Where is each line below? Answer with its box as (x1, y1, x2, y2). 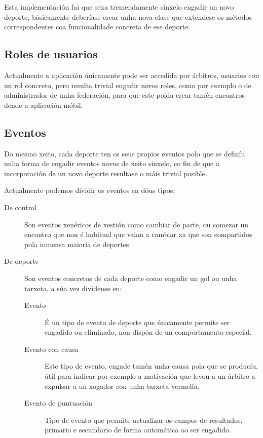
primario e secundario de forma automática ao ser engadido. (45, 424, 231, 435)
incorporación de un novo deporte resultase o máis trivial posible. (4, 168, 207, 178)
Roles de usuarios (4, 46, 98, 62)
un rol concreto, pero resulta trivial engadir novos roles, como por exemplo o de (4, 79, 251, 90)
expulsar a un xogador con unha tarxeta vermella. (45, 380, 200, 391)
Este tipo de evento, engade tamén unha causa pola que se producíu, (45, 361, 258, 371)
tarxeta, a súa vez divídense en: (24, 283, 122, 293)
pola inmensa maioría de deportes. (24, 238, 131, 249)
